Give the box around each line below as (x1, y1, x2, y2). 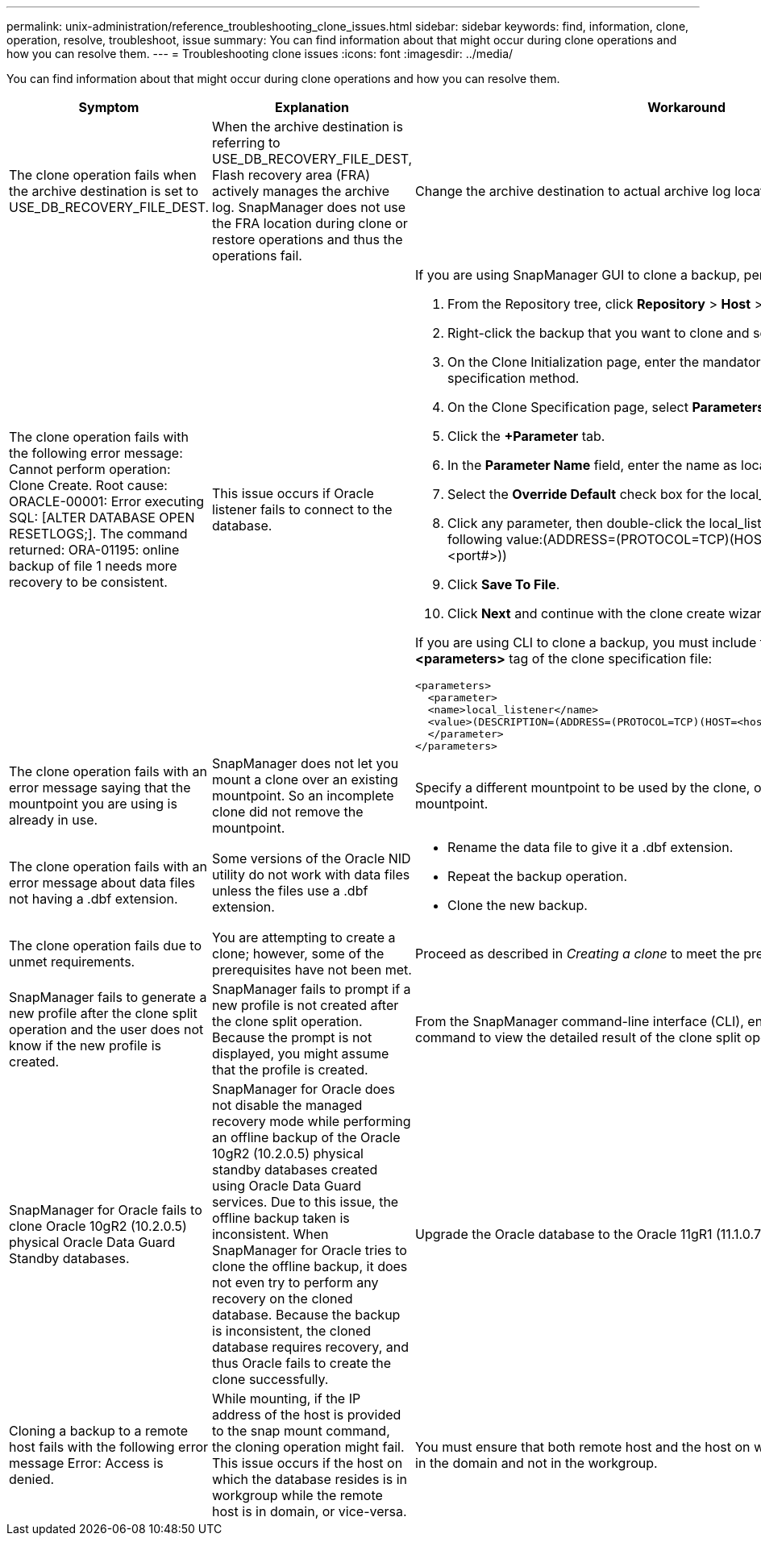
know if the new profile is (9, 1037, 162, 1054)
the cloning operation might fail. (212, 1439, 405, 1455)
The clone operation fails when (9, 167, 197, 183)
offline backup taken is (212, 1210, 350, 1226)
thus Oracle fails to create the (212, 1355, 392, 1371)
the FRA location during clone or (212, 215, 408, 231)
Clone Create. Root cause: (9, 477, 168, 493)
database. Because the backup (212, 1307, 401, 1323)
